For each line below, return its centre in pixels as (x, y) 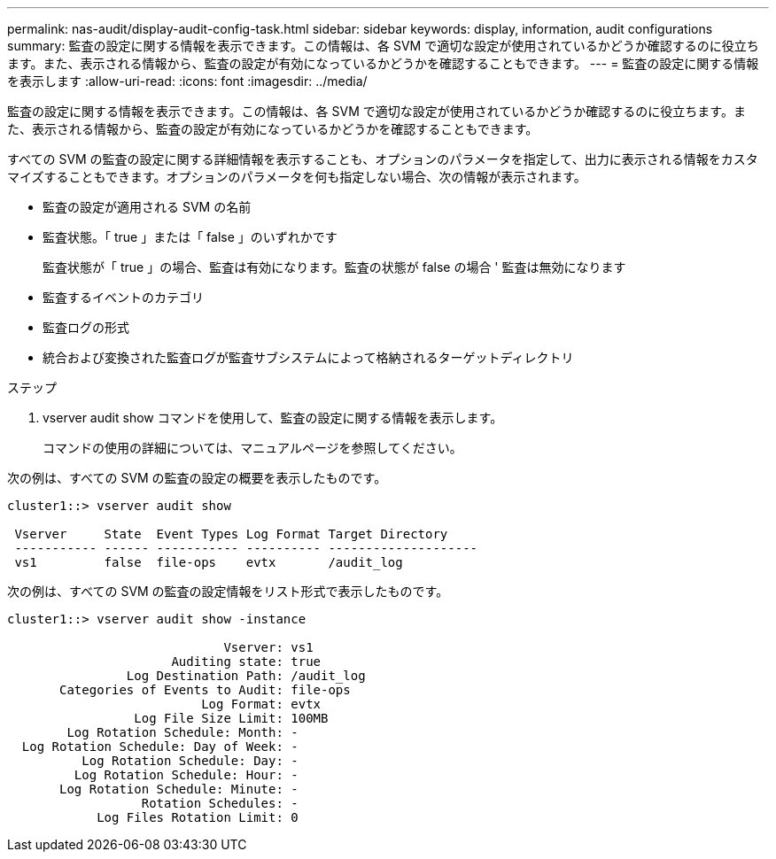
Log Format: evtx (261, 704)
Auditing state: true (246, 662)
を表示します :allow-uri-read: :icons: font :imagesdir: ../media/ (187, 81)
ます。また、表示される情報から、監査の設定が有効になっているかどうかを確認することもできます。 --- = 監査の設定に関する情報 (383, 63)
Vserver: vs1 (268, 647)
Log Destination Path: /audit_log (246, 676)
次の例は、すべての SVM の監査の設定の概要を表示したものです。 (197, 478)
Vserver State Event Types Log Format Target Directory (231, 534)
